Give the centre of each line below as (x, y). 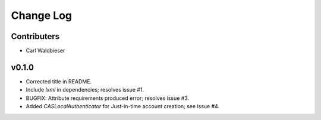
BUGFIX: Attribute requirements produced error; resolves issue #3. (108, 98)
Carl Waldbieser (45, 51)
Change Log (42, 15)
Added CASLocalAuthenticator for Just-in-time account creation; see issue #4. (123, 106)
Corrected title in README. (59, 81)
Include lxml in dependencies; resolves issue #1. (85, 90)
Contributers (35, 36)
